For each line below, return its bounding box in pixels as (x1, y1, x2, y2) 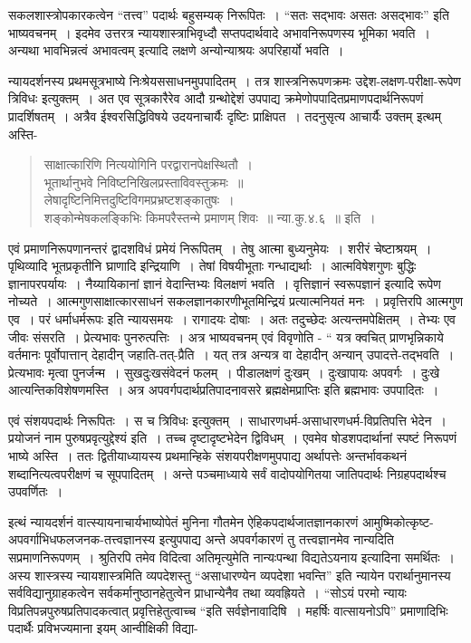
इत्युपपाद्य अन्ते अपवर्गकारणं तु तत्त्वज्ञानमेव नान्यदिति (159, 530, 394, 549)
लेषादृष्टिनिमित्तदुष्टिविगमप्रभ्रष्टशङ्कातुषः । (43, 190, 235, 209)
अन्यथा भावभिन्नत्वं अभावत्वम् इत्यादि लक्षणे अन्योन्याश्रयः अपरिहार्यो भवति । (8, 41, 344, 60)
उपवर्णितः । (8, 482, 63, 501)
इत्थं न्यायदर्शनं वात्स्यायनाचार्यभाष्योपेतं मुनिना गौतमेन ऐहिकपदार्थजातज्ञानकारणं (8, 512, 359, 531)
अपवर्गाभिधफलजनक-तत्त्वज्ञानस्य (8, 530, 156, 549)
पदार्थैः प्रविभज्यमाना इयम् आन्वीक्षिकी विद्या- (8, 619, 198, 638)
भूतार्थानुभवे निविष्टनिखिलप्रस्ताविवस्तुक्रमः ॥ (43, 172, 244, 191)
